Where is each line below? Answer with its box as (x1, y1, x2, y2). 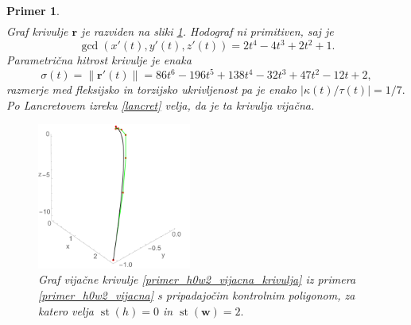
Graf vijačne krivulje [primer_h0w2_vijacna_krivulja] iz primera (38, 271, 356, 288)
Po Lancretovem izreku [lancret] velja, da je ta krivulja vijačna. (6, 96, 315, 113)
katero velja (38, 302, 94, 319)
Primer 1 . (6, 2, 60, 18)
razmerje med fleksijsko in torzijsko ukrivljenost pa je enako (6, 81, 297, 98)
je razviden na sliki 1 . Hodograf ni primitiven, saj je (81, 23, 334, 40)
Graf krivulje (6, 23, 68, 40)
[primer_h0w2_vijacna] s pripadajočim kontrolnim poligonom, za (38, 286, 355, 303)
